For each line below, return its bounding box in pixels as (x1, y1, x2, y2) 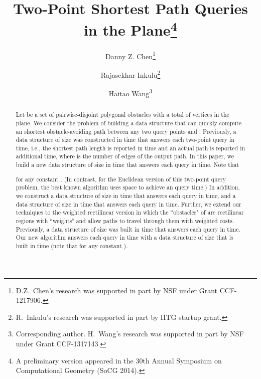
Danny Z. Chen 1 (105, 49, 156, 61)
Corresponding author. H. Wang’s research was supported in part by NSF (16, 328, 244, 339)
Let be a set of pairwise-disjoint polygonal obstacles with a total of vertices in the (16, 110, 229, 119)
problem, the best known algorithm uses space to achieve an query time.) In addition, (16, 183, 240, 192)
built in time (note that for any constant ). (16, 241, 128, 250)
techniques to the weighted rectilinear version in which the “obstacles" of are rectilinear (16, 208, 244, 217)
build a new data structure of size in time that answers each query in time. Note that (16, 160, 239, 169)
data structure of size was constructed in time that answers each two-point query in (16, 135, 234, 144)
